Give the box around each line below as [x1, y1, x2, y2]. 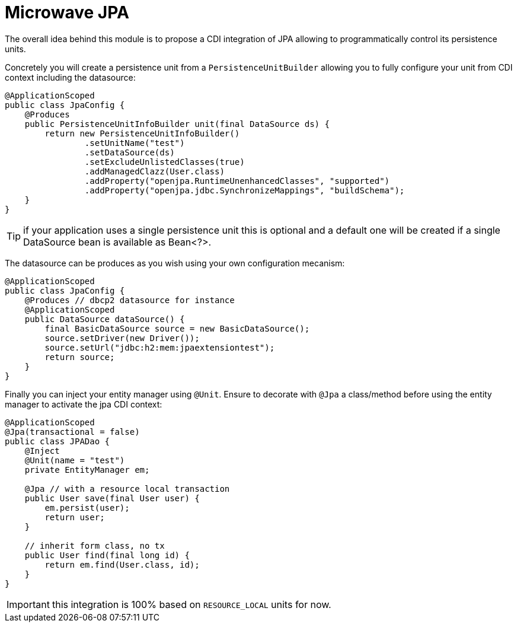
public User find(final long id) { [24, 550, 190, 560]
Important [7, 598, 50, 610]
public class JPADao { [5, 436, 110, 446]
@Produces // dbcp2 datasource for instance [24, 295, 235, 305]
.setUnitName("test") [84, 138, 185, 148]
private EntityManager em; [24, 464, 150, 475]
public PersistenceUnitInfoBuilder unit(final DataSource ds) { [24, 119, 330, 129]
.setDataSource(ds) [84, 147, 175, 157]
